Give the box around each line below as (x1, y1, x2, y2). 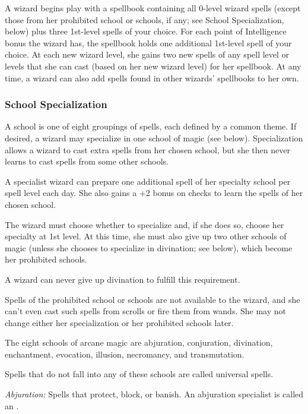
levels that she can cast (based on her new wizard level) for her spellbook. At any (5, 59, 301, 72)
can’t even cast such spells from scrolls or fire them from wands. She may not (5, 305, 286, 317)
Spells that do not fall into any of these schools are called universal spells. (5, 368, 274, 380)
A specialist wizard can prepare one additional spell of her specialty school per (5, 175, 291, 187)
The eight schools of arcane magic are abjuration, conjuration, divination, (5, 336, 273, 349)
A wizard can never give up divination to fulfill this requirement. (5, 273, 240, 285)
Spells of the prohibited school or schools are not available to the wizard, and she (5, 293, 300, 305)
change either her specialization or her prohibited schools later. (5, 316, 234, 328)
